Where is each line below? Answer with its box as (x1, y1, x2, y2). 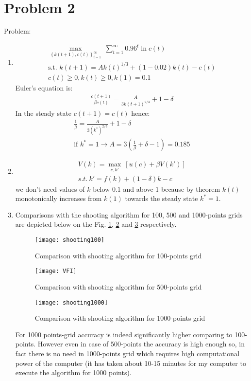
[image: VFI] (34, 268, 77, 275)
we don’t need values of (15, 183, 85, 194)
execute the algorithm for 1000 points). (15, 367, 132, 378)
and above (123, 183, 153, 194)
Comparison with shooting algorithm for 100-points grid (34, 250, 202, 260)
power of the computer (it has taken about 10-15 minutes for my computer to (15, 358, 246, 368)
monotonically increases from (15, 193, 102, 203)
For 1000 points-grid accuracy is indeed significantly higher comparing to (15, 329, 233, 339)
